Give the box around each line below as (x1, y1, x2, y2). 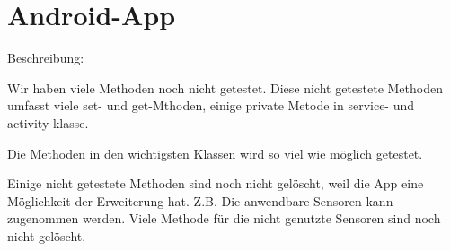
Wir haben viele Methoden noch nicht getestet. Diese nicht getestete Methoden (7, 78, 443, 97)
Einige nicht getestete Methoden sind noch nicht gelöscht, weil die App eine (7, 174, 424, 193)
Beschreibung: (7, 48, 84, 67)
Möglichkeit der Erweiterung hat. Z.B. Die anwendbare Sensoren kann (7, 191, 393, 210)
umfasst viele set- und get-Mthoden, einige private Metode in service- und (7, 96, 415, 115)
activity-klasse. (7, 113, 89, 132)
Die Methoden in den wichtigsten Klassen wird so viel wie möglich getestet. (7, 143, 423, 162)
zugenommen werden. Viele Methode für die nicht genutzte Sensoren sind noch (7, 209, 441, 228)
